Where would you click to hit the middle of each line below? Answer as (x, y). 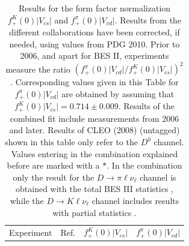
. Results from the (148, 19)
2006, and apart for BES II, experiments (94, 55)
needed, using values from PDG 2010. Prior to (94, 43)
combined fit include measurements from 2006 (94, 118)
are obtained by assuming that (118, 93)
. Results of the (146, 106)
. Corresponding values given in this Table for (94, 82)
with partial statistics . (94, 212)
